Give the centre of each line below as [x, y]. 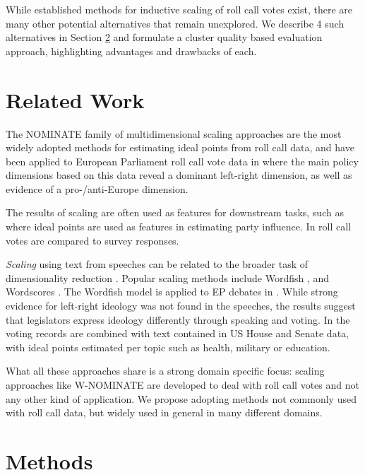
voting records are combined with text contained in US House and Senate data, [177, 333]
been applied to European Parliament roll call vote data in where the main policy [182, 161]
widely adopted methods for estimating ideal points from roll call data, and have [180, 147]
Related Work [75, 99]
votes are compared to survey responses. [92, 240]
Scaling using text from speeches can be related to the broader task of [157, 264]
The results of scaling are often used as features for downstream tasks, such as [175, 212]
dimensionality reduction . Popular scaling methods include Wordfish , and [168, 277]
